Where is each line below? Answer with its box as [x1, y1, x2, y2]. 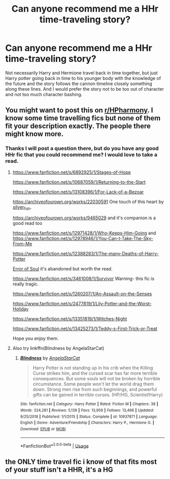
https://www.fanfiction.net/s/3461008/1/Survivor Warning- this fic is [12, 275, 155, 282]
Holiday [12, 306, 29, 312]
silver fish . [12, 204, 32, 211]
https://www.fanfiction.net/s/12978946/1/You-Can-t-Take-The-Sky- [12, 235, 153, 242]
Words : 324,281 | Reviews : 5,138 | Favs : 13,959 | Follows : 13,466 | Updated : [20, 408, 154, 413]
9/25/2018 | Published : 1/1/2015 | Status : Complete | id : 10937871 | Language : [20, 414, 158, 419]
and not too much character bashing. [5, 91, 82, 97]
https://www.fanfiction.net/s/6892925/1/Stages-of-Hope [12, 169, 131, 175]
